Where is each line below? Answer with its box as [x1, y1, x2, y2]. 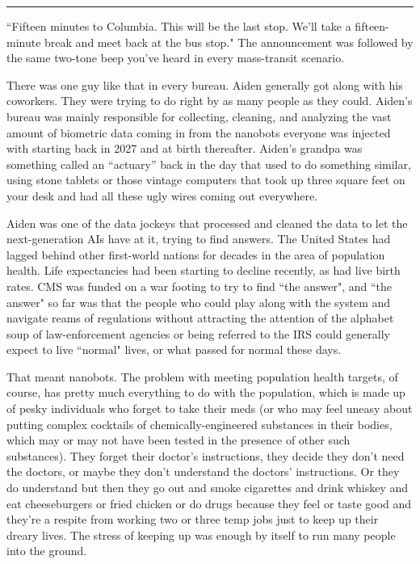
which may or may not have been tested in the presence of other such [6, 431, 351, 448]
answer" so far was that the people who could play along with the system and [6, 293, 391, 310]
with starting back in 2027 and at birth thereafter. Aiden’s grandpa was [6, 140, 363, 157]
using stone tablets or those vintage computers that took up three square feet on [6, 171, 405, 188]
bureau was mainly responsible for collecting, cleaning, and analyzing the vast [6, 107, 392, 124]
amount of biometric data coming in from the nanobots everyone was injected [6, 124, 391, 141]
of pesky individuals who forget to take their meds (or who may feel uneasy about [6, 400, 413, 417]
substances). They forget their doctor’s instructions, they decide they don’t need [6, 447, 405, 464]
